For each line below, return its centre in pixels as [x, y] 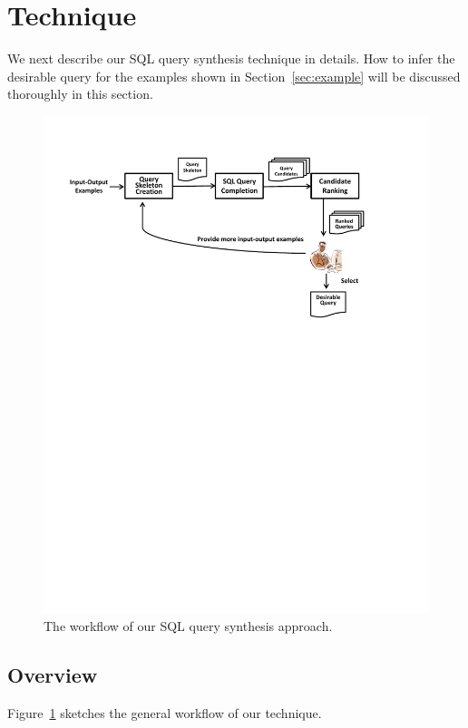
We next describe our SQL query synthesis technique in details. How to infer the [231, 58]
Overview [53, 675]
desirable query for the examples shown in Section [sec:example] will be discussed [234, 76]
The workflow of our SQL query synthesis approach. [188, 626]
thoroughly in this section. [80, 94]
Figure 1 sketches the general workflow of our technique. [165, 713]
